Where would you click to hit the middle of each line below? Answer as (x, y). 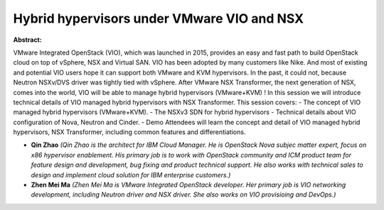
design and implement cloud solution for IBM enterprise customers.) (131, 175)
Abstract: (27, 40)
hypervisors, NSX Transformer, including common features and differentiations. (129, 132)
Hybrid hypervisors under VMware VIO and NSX (159, 18)
